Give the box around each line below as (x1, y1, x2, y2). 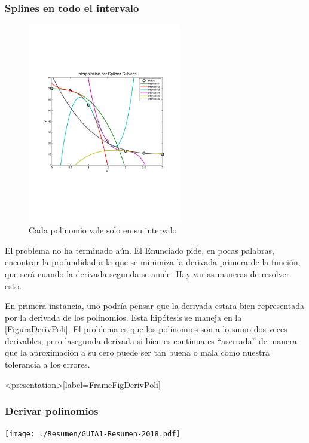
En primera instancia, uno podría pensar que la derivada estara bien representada (5, 299, 304, 312)
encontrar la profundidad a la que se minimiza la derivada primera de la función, (5, 256, 301, 268)
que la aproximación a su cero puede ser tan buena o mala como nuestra (5, 346, 270, 359)
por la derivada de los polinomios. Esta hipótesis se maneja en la (5, 311, 242, 323)
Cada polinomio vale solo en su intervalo (29, 224, 177, 236)
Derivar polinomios (5, 403, 99, 418)
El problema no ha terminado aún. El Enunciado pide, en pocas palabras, (5, 244, 274, 256)
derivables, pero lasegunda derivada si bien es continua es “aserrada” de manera (5, 334, 297, 347)
